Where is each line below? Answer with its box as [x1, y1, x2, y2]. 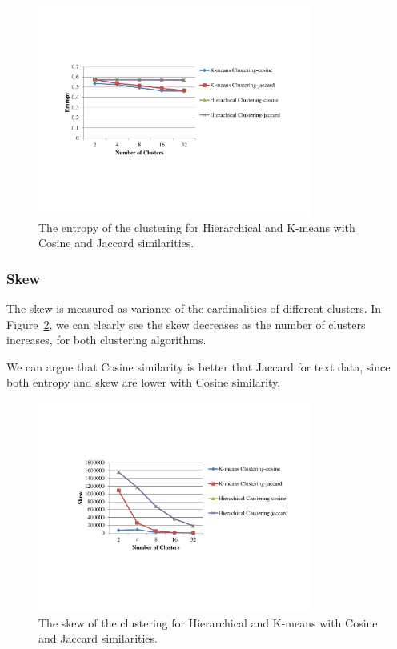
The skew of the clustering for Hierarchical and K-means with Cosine [38, 614, 378, 631]
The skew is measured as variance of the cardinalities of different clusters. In [6, 300, 382, 316]
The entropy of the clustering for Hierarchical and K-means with [38, 218, 355, 235]
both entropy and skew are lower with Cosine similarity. [6, 374, 281, 391]
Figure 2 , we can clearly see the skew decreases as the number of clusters [6, 315, 366, 332]
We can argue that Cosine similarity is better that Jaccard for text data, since [6, 358, 391, 375]
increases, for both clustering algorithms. [6, 331, 207, 348]
